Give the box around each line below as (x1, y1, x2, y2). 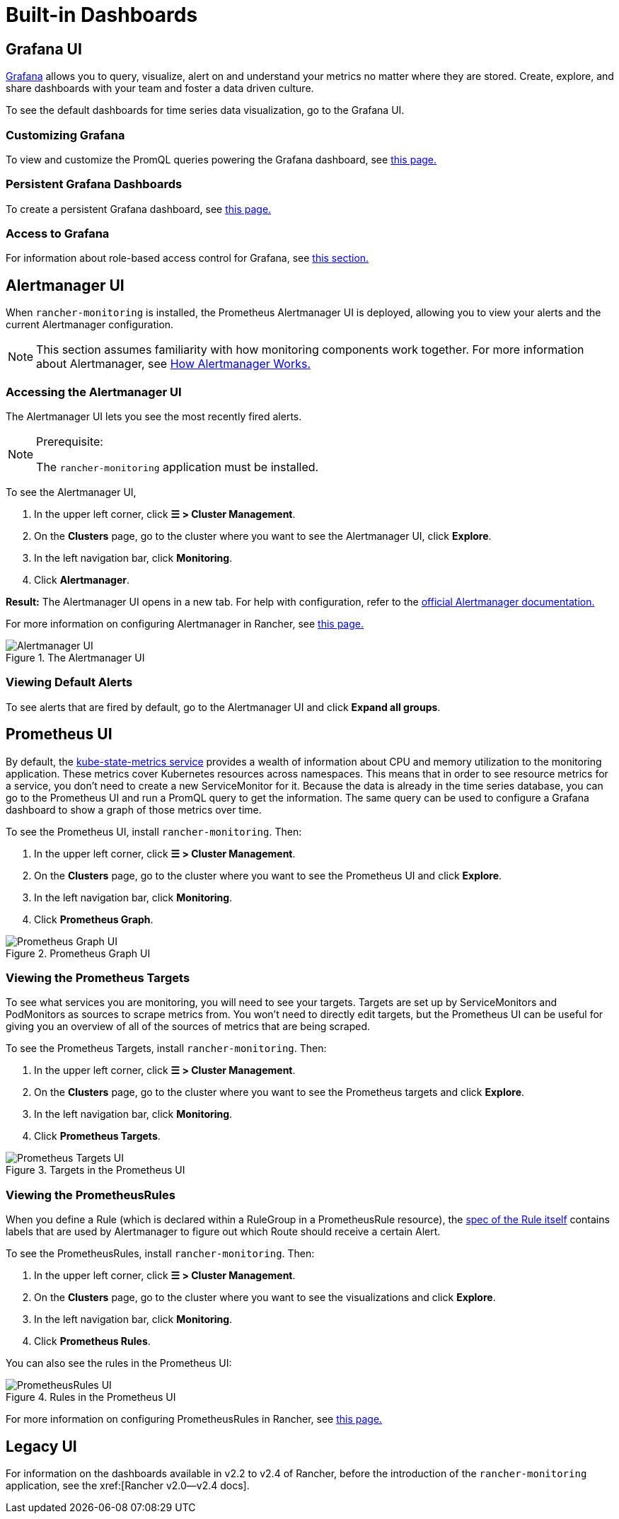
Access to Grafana (6, 226, 110, 241)
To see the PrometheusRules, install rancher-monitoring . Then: (6, 1247, 315, 1260)
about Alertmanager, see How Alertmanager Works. (36, 357, 311, 371)
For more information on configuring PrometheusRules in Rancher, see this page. (6, 1413, 383, 1426)
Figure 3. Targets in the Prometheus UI (6, 1164, 185, 1177)
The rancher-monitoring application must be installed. (36, 460, 319, 475)
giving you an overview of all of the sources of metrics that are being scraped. (6, 1020, 371, 1033)
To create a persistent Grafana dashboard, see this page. (6, 202, 272, 215)
